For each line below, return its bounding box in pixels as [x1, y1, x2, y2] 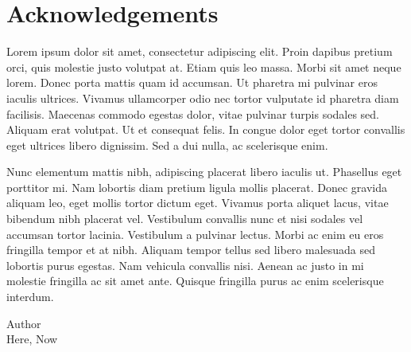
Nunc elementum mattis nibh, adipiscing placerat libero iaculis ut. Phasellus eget [6, 163, 402, 180]
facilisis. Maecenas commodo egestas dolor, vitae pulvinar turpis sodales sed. [6, 105, 380, 122]
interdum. [6, 288, 54, 305]
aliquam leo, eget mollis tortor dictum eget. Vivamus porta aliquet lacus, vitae [6, 194, 389, 211]
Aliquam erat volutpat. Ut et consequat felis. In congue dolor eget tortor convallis [6, 121, 405, 138]
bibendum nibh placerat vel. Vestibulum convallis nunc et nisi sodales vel [6, 210, 363, 227]
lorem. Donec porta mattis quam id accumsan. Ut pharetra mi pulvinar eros [6, 74, 378, 91]
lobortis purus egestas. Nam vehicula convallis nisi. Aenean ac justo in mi [6, 256, 364, 273]
